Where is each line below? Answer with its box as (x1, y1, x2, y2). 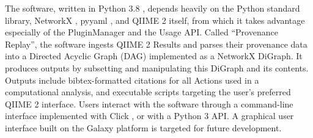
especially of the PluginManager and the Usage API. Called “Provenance (5, 26, 278, 38)
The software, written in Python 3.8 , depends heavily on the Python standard (5, 2, 300, 14)
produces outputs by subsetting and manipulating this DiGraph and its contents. (5, 61, 309, 74)
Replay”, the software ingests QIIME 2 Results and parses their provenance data (5, 37, 307, 50)
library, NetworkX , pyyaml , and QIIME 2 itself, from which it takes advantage (5, 13, 305, 26)
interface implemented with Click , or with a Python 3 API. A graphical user (5, 109, 294, 122)
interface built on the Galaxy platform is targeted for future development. (5, 121, 282, 134)
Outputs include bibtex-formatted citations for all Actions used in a (5, 73, 259, 86)
